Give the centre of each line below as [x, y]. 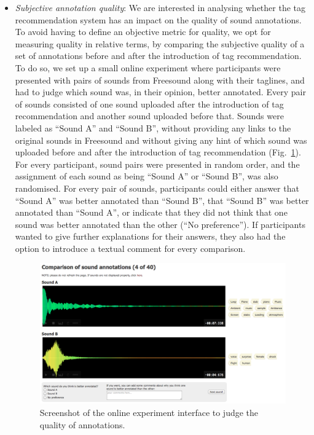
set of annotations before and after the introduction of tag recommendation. [158, 56]
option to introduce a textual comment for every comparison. [130, 248]
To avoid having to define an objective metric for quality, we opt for [143, 32]
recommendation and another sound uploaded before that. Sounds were [149, 116]
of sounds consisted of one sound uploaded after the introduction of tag [149, 104]
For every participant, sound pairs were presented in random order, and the [157, 164]
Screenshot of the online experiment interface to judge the [149, 413]
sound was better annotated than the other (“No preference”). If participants [160, 224]
